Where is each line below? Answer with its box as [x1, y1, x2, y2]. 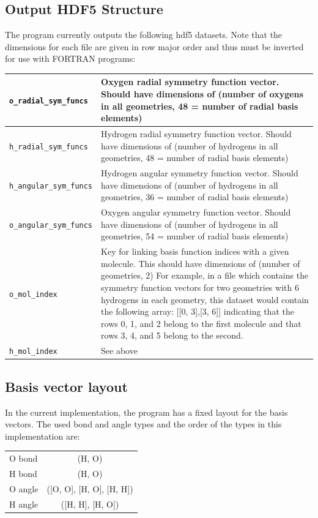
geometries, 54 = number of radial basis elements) [101, 230, 289, 242]
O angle [9, 482, 39, 495]
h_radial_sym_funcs [9, 142, 88, 151]
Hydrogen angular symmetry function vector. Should [101, 167, 298, 179]
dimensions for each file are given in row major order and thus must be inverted [5, 40, 304, 53]
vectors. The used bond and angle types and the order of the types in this [5, 418, 282, 430]
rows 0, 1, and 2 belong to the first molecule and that [101, 317, 301, 329]
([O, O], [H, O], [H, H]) [46, 482, 133, 495]
